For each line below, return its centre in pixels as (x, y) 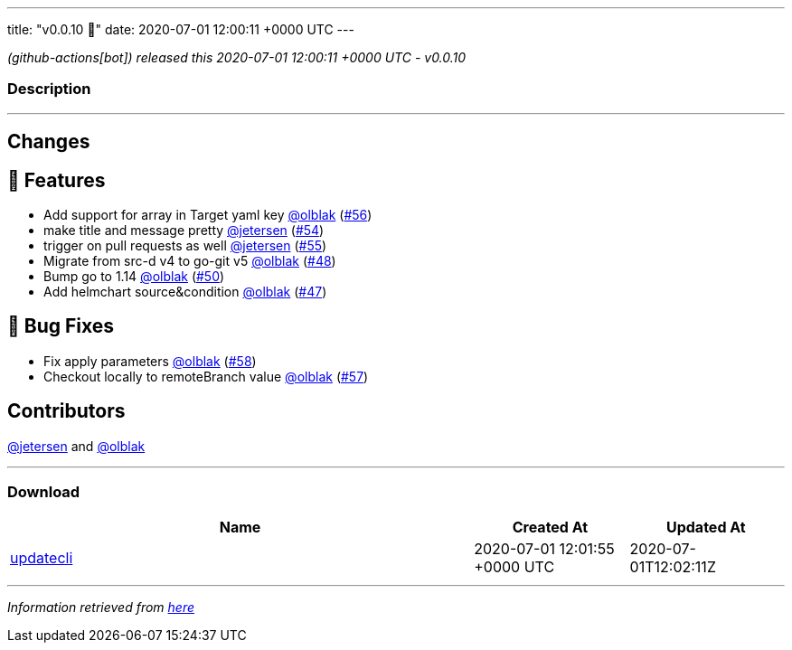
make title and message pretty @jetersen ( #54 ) (184, 231)
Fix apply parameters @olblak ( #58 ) (150, 361)
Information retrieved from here (101, 608)
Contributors (66, 411)
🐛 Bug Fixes (61, 326)
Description (49, 89)
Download (44, 492)
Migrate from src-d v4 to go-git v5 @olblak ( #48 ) (190, 261)
